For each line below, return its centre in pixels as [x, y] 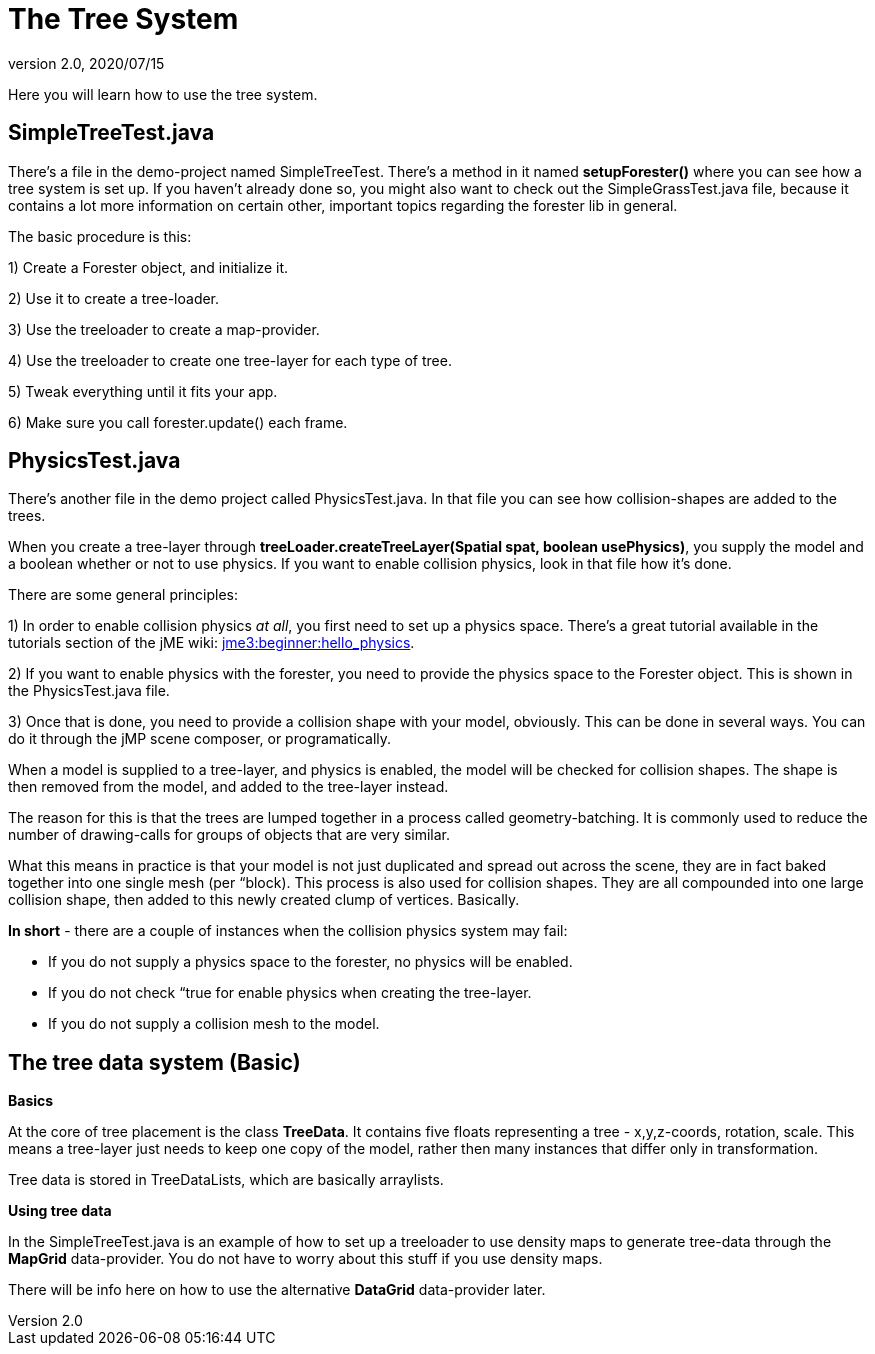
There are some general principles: [123, 595]
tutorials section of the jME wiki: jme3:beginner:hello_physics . [211, 643]
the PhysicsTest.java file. [89, 691]
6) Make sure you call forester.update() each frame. [178, 422]
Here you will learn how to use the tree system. [163, 94]
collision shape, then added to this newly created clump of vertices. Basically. [264, 900]
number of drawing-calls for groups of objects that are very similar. [229, 835]
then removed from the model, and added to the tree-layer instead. [228, 787]
